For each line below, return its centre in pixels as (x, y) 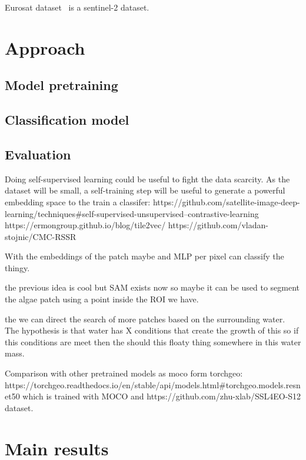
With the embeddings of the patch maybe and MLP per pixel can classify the (144, 256)
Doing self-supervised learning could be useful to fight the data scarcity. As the (147, 179)
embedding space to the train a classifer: (78, 201)
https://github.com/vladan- (218, 225)
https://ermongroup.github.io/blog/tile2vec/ (85, 225)
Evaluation (38, 154)
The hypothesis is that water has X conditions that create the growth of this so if (152, 330)
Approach (45, 47)
